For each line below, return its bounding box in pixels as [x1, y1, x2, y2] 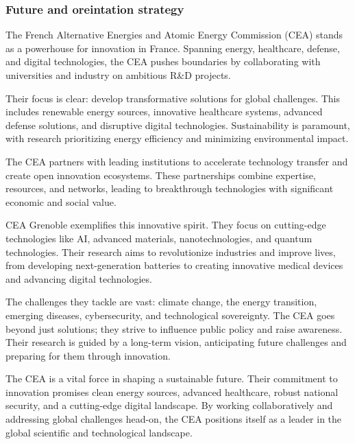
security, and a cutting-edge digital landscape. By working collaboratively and [5, 398, 333, 412]
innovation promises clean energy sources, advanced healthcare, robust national [5, 384, 339, 399]
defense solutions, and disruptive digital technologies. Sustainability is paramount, [5, 117, 350, 132]
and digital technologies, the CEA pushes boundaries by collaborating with [5, 54, 321, 69]
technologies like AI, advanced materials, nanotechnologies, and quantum [5, 231, 313, 245]
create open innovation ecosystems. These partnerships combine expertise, [5, 167, 316, 182]
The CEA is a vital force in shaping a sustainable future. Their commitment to [5, 371, 338, 386]
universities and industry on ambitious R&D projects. [5, 68, 231, 82]
